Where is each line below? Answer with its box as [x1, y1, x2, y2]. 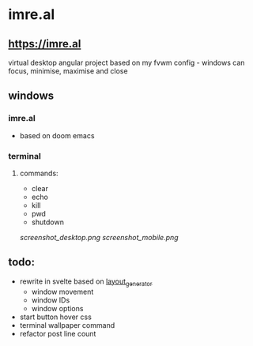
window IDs [31, 295, 70, 305]
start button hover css [19, 312, 93, 322]
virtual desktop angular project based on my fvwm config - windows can [8, 58, 245, 67]
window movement [31, 287, 94, 296]
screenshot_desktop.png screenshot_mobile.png [19, 232, 179, 242]
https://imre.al [8, 37, 81, 51]
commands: [19, 168, 59, 178]
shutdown [31, 217, 65, 227]
